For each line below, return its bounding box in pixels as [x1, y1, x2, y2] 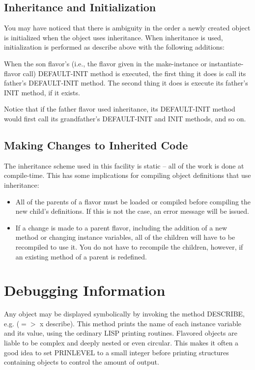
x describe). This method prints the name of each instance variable [40, 318, 241, 328]
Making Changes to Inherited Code [4, 137, 188, 152]
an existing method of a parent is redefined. [15, 251, 147, 261]
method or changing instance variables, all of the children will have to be [15, 232, 235, 242]
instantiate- [209, 58, 244, 68]
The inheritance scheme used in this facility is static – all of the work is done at [4, 160, 244, 171]
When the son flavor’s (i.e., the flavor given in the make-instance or [4, 58, 207, 68]
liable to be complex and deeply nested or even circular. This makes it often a [4, 338, 239, 347]
